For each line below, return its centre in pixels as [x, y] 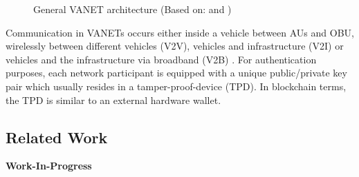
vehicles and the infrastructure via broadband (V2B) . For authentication [161, 59]
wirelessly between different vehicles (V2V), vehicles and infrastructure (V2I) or [175, 46]
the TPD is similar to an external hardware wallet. [113, 100]
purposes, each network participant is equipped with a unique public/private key [176, 73]
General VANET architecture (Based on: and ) [132, 9]
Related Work [57, 137]
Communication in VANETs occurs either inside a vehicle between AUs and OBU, [180, 32]
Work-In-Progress [49, 166]
